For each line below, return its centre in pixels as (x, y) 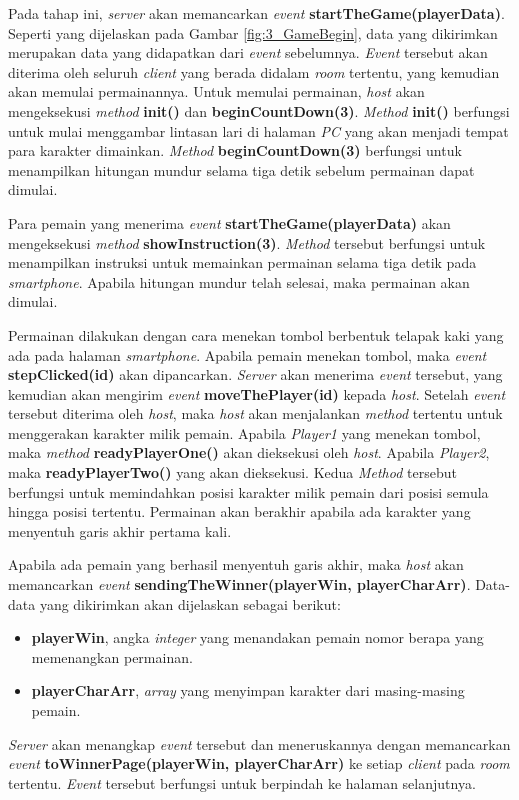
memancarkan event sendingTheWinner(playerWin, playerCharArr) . (239, 584)
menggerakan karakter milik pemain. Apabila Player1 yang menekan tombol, (244, 432)
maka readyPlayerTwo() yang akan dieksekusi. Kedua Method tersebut (232, 472)
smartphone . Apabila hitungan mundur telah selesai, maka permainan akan (239, 281)
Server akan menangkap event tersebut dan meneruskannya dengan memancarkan (259, 743)
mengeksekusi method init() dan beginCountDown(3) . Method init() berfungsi (259, 110)
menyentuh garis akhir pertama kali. (120, 530)
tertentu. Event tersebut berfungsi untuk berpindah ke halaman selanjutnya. (242, 782)
